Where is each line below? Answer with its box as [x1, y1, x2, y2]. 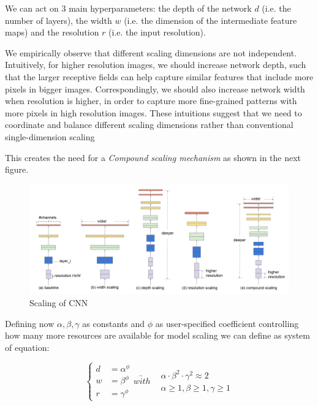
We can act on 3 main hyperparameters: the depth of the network [5, 2, 252, 14]
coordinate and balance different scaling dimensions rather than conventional [5, 118, 293, 131]
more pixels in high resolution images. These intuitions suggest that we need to [5, 106, 302, 119]
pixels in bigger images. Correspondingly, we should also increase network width [5, 82, 305, 95]
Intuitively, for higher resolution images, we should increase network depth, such [5, 58, 306, 71]
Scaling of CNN [29, 296, 88, 309]
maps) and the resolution [5, 26, 99, 39]
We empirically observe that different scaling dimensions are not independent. [5, 46, 297, 59]
